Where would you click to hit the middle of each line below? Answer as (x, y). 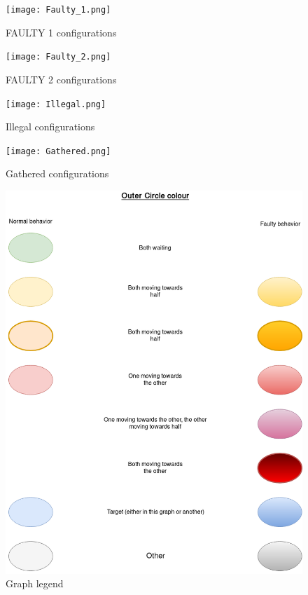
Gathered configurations (57, 173)
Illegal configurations (50, 126)
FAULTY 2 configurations (61, 79)
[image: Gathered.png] (58, 151)
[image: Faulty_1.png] (58, 10)
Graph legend (35, 583)
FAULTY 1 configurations (61, 32)
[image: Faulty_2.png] (58, 57)
